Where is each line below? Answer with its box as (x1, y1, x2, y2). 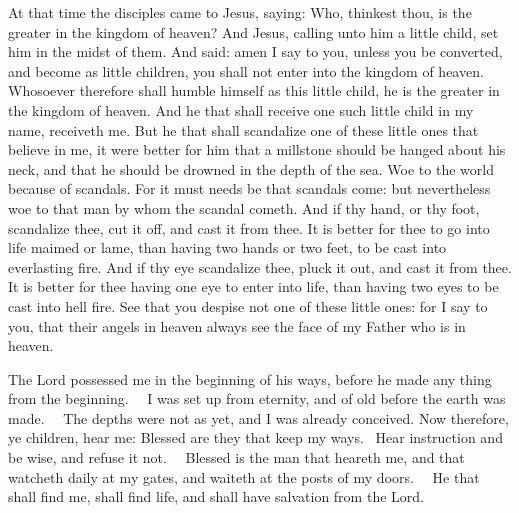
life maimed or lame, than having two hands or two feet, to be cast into (8, 237, 447, 258)
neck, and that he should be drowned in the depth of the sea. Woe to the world (8, 158, 494, 179)
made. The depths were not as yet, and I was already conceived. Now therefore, (8, 407, 509, 428)
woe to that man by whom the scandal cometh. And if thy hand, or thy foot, (8, 197, 480, 218)
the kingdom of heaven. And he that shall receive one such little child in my (8, 99, 474, 120)
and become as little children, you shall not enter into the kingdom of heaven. (8, 60, 484, 81)
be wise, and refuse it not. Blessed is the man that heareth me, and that (8, 447, 465, 468)
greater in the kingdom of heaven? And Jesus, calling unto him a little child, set (8, 21, 499, 42)
